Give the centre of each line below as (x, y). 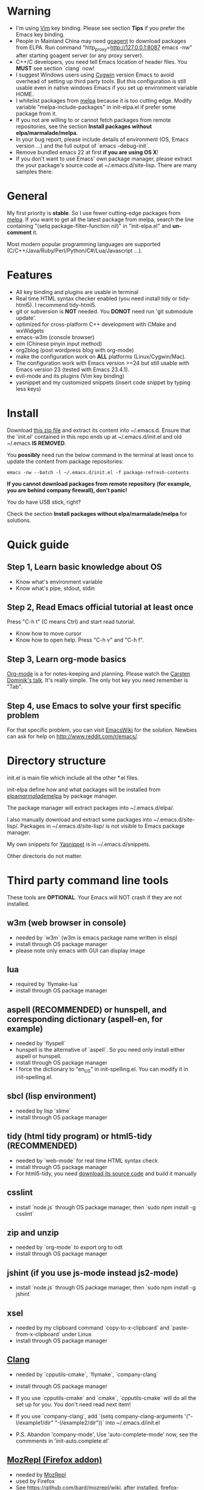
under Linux (76, 1334)
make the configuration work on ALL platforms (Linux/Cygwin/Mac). (101, 356)
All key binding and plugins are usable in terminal (77, 292)
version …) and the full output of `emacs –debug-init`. (83, 146)
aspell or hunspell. (39, 1056)
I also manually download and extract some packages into (80, 819)
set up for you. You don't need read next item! (73, 1404)
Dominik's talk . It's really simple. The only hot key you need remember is (98, 680)
